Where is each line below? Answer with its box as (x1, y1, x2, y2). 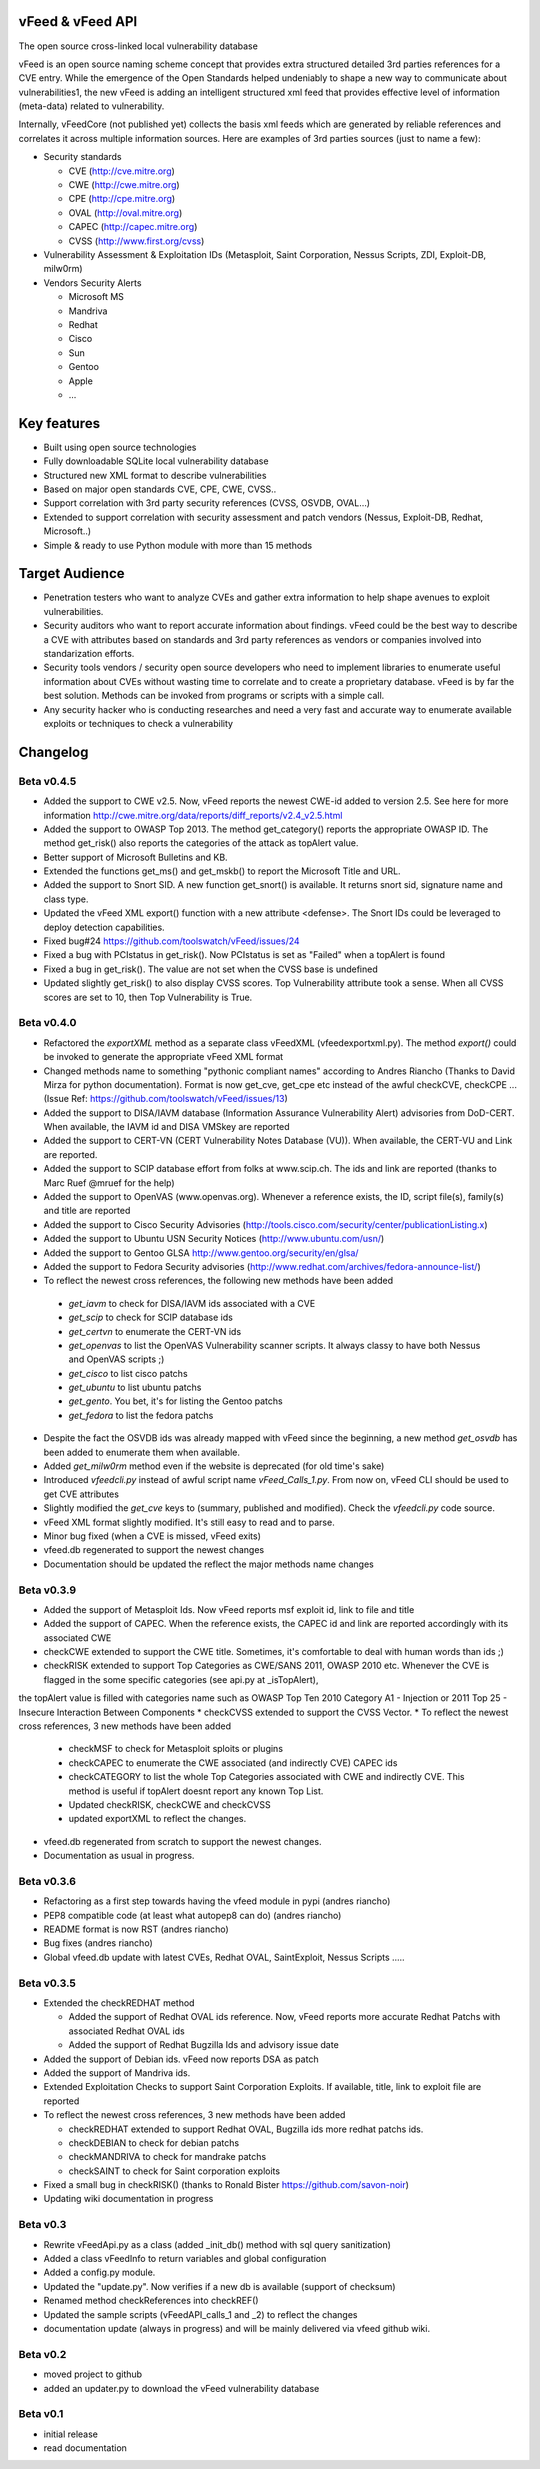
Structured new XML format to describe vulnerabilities (43, 469, 267, 481)
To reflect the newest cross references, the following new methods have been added (43, 1275, 394, 1287)
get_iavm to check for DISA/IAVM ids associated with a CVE (68, 1297, 316, 1309)
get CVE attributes (43, 1488, 120, 1500)
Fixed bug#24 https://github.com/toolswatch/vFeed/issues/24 (43, 935, 300, 947)
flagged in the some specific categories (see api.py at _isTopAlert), (43, 1673, 319, 1685)
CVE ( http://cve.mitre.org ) (68, 165, 175, 177)
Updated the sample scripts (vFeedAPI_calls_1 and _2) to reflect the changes (43, 2308, 359, 2320)
